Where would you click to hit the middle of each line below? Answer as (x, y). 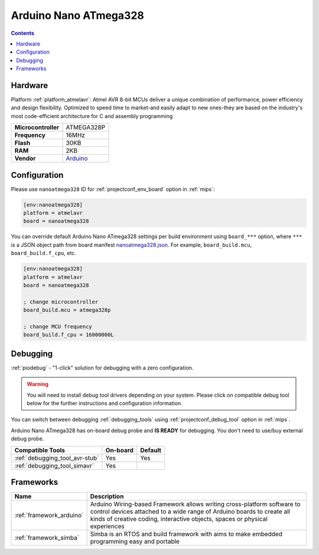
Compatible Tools (40, 450)
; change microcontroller (61, 302)
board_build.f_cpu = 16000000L (69, 335)
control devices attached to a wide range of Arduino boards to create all (190, 512)
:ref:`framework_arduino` (49, 515)
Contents (23, 33)
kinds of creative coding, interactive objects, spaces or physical (179, 519)
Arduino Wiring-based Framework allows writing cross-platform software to (195, 504)
